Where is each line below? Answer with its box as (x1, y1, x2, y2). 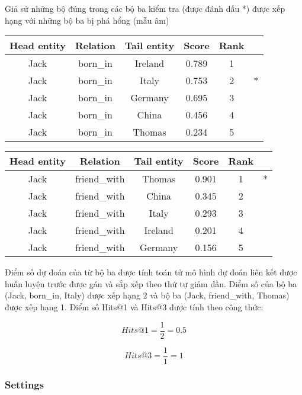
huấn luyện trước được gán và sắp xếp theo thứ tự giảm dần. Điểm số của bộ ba (5, 277, 297, 290)
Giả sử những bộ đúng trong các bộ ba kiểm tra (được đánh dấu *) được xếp (5, 2, 285, 14)
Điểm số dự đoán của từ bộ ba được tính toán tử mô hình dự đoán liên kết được (5, 266, 297, 278)
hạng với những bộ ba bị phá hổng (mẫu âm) (5, 14, 169, 26)
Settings (5, 377, 44, 391)
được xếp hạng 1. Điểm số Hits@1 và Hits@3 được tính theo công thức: (5, 300, 264, 313)
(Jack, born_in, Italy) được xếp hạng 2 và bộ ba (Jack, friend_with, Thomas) (5, 289, 290, 301)
